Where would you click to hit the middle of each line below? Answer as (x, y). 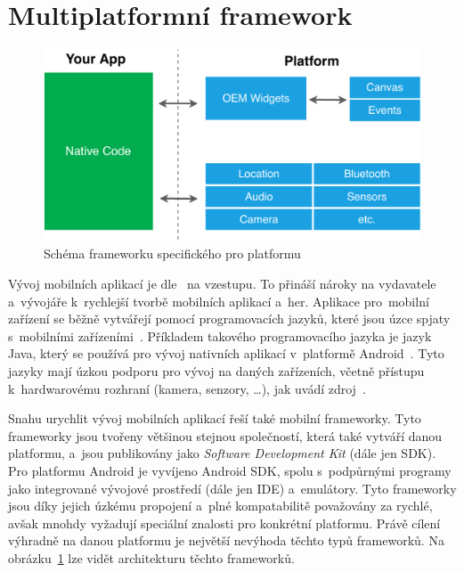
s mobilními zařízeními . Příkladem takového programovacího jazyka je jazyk (220, 335)
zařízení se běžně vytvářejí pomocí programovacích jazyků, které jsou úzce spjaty (229, 319)
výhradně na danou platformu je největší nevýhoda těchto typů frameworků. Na (226, 540)
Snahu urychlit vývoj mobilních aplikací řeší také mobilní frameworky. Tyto (215, 418)
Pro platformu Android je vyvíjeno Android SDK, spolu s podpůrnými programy (230, 470)
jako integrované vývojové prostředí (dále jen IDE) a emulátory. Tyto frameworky (232, 488)
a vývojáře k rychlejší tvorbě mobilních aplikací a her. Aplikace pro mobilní (219, 301)
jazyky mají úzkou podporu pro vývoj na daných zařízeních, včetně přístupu (216, 371)
